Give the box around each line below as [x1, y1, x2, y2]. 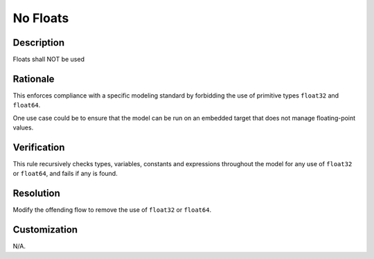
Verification [12, 141, 65, 153]
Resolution [12, 188, 60, 199]
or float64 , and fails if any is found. [12, 170, 118, 178]
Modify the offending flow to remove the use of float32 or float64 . [12, 206, 211, 214]
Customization [12, 224, 78, 235]
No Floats [12, 10, 69, 26]
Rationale [12, 73, 55, 84]
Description [12, 37, 65, 48]
